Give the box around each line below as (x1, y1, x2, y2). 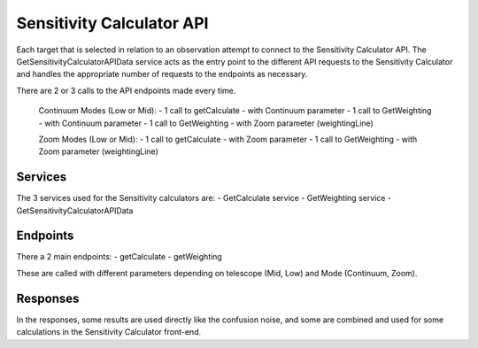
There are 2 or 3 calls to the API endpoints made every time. (16, 85, 236, 96)
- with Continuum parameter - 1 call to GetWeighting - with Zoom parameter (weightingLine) (38, 118, 374, 128)
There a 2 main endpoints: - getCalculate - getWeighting (16, 251, 223, 262)
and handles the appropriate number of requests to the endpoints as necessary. (16, 69, 308, 80)
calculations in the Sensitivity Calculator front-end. (16, 327, 202, 337)
